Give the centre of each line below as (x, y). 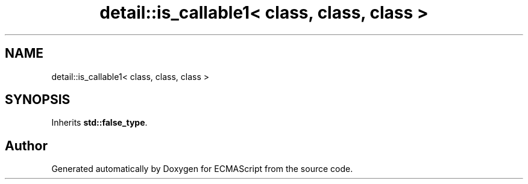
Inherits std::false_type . (99, 123)
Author (26, 146)
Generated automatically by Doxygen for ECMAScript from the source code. (202, 169)
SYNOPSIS (38, 100)
